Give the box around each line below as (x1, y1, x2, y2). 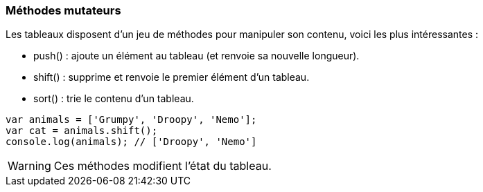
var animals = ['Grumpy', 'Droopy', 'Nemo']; (6, 114, 257, 126)
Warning (8, 159, 51, 173)
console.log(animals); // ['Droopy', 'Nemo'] (6, 136, 257, 148)
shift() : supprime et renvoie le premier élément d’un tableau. (33, 71, 310, 84)
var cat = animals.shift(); (6, 125, 158, 137)
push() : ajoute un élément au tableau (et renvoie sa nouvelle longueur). (33, 50, 360, 62)
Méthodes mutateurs (6, 3, 121, 17)
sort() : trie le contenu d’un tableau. (33, 93, 194, 105)
